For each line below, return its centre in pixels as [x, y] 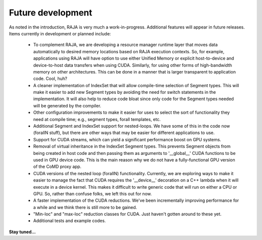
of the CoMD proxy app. [57, 166]
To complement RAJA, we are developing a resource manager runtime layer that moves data [125, 45]
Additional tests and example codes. [70, 221]
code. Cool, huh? [50, 79]
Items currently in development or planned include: [60, 33]
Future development [50, 13]
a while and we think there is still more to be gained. [85, 207]
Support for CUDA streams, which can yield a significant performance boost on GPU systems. [127, 139]
